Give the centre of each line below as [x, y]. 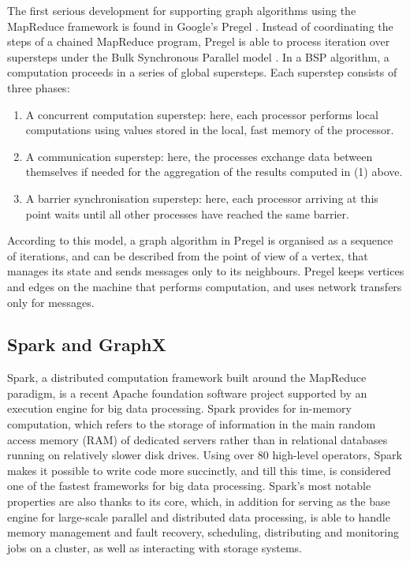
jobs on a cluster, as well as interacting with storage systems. [155, 547]
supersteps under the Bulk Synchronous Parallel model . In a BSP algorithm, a [198, 56]
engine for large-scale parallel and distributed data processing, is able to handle [199, 516]
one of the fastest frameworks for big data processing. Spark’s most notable [189, 486]
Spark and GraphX [87, 344]
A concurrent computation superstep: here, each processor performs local [202, 114]
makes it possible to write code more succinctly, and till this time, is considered [199, 470]
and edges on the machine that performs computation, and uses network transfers [205, 286]
